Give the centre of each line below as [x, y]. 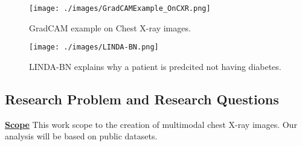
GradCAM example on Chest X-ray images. [110, 27]
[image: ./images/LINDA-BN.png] [94, 47]
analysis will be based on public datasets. [81, 136]
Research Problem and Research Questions [142, 99]
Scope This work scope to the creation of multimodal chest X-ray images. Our [151, 124]
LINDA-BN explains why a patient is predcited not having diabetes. [155, 66]
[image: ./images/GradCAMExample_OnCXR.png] [120, 8]
